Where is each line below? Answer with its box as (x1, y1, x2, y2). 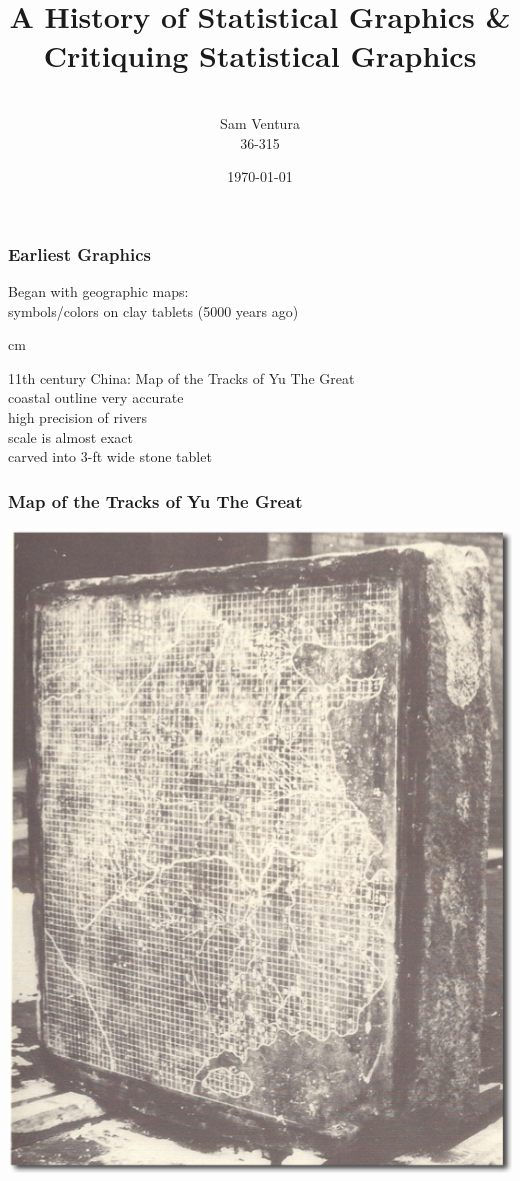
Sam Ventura (220, 112, 300, 133)
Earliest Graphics (8, 241, 151, 266)
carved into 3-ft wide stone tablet (8, 446, 212, 467)
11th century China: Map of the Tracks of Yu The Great (8, 367, 355, 388)
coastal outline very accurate (8, 387, 184, 408)
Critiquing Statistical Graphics (43, 35, 477, 76)
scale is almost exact (8, 426, 134, 447)
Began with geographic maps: (8, 280, 189, 301)
